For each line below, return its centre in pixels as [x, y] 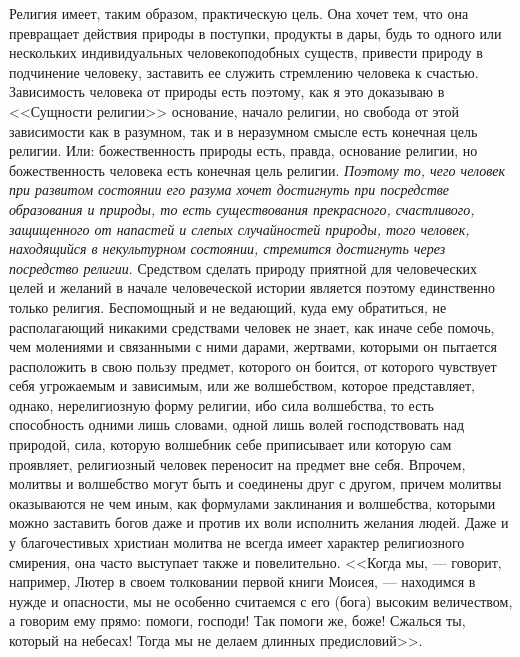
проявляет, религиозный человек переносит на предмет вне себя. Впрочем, [237, 463]
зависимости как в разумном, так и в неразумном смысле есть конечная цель [243, 130]
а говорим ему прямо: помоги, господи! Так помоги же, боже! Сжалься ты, [237, 620]
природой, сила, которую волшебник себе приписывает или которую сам [230, 444]
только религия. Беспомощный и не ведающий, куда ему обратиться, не [228, 306]
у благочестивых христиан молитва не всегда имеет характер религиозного [237, 542]
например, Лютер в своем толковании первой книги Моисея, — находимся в [242, 581]
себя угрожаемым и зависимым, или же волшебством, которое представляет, [242, 385]
